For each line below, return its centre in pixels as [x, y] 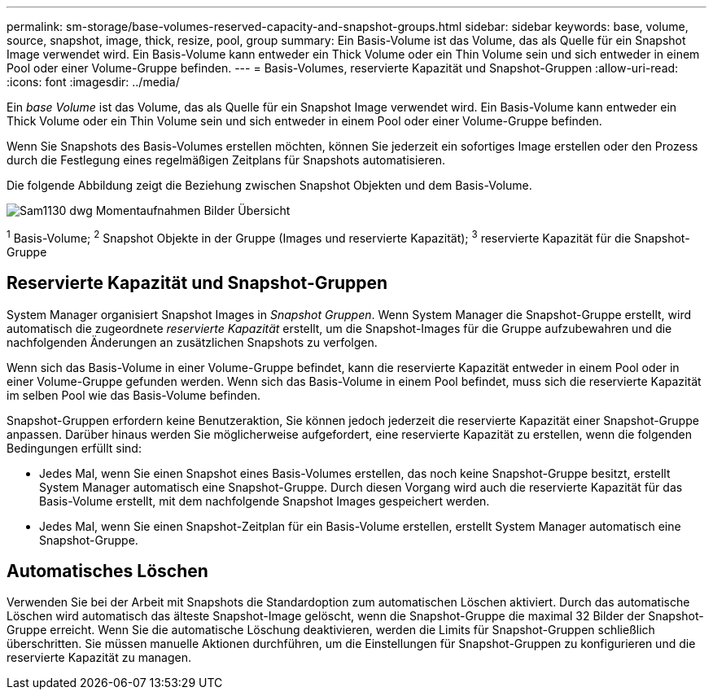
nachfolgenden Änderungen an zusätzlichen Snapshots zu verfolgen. [192, 342]
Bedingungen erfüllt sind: [74, 448]
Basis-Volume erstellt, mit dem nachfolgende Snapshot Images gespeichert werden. [265, 501]
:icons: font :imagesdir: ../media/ [93, 82]
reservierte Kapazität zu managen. [99, 658]
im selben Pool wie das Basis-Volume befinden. [134, 395]
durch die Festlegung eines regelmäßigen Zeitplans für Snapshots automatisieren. [226, 160]
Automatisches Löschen [107, 571]
